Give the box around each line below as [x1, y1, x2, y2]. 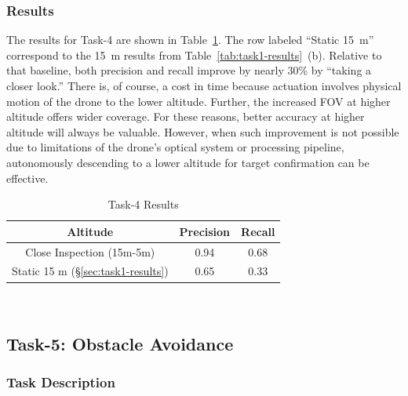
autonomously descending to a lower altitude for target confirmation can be [6, 154, 370, 170]
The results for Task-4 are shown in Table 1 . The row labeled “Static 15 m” [6, 31, 374, 48]
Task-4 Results [107, 196, 179, 213]
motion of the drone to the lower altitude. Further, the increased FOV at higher [6, 93, 391, 109]
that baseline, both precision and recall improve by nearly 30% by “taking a [6, 62, 372, 78]
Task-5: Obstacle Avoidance [6, 331, 234, 355]
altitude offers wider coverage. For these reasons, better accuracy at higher [6, 108, 365, 125]
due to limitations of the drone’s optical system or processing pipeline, [6, 139, 344, 155]
